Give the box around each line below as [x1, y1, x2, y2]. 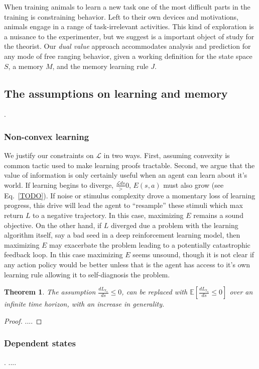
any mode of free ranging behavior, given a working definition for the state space [4, 50, 252, 61]
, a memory [8, 60, 44, 71]
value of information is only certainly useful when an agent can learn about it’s [4, 170, 247, 180]
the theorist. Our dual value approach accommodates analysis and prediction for [4, 41, 251, 51]
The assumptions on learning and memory [4, 85, 228, 101]
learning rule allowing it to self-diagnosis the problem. [4, 269, 170, 279]
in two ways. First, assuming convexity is [103, 150, 230, 161]
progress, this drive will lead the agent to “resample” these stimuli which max [4, 200, 243, 210]
